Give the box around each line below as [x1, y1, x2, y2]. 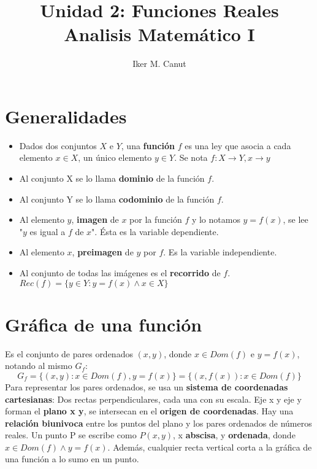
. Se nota [174, 151, 208, 164]
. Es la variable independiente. [163, 246, 277, 258]
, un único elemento [78, 151, 152, 164]
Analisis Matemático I [64, 21, 255, 47]
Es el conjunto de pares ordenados [5, 347, 133, 360]
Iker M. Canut [132, 57, 186, 70]
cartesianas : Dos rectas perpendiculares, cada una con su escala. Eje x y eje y [5, 392, 302, 405]
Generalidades [5, 103, 127, 128]
